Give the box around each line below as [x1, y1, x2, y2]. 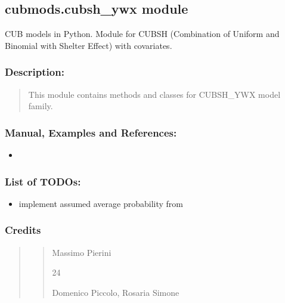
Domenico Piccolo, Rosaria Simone [52, 286, 179, 298]
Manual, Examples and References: [5, 125, 177, 140]
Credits [5, 222, 41, 237]
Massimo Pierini [52, 246, 111, 258]
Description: [5, 64, 64, 79]
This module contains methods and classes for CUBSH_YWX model [28, 88, 281, 100]
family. [28, 100, 53, 112]
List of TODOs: [5, 174, 81, 188]
